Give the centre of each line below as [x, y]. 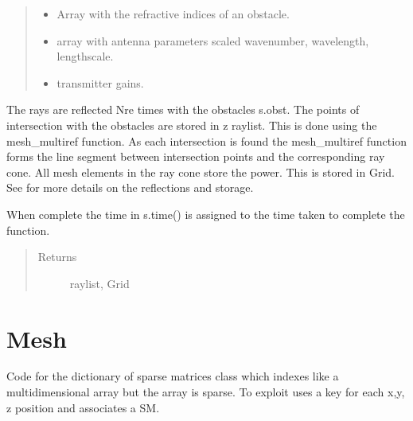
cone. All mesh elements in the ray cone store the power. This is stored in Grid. [201, 172]
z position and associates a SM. [83, 407]
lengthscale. [85, 56]
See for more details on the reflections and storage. [130, 187]
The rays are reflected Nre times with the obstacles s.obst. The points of [183, 109]
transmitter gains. [100, 82]
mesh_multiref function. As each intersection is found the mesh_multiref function [206, 140]
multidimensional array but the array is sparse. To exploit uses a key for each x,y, [206, 392]
